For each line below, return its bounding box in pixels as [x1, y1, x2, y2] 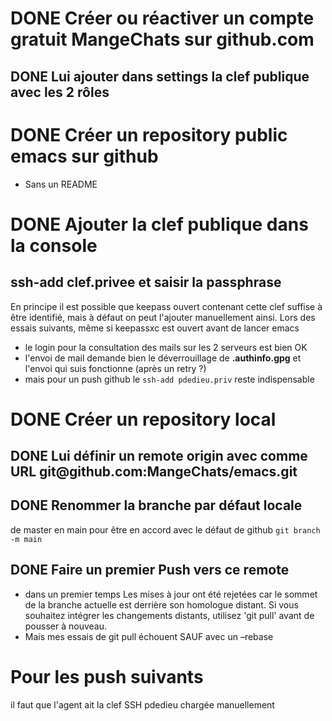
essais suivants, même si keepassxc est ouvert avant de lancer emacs [10, 322, 300, 334]
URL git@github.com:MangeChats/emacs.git [10, 463, 298, 481]
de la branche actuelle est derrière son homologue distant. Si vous [24, 598, 299, 611]
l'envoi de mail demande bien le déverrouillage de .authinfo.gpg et [24, 352, 302, 364]
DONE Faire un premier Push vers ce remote [10, 562, 290, 579]
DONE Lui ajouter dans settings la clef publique [10, 68, 310, 85]
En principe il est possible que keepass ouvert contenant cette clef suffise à [10, 300, 323, 312]
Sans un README [24, 178, 98, 190]
